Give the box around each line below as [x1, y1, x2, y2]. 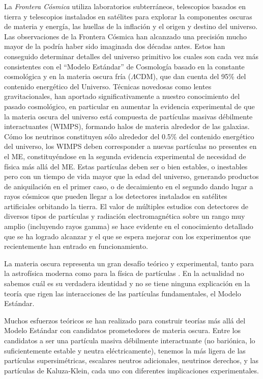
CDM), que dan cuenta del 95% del [135, 71, 246, 82]
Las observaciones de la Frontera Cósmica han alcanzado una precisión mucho [4, 31, 247, 41]
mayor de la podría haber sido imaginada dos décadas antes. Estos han [4, 41, 225, 52]
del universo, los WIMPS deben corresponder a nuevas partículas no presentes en [4, 141, 257, 151]
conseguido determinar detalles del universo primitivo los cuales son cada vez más [4, 50, 258, 61]
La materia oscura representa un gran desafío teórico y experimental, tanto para [4, 258, 254, 268]
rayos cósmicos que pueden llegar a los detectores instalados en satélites [4, 191, 227, 201]
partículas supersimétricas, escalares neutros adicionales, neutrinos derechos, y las [4, 355, 259, 366]
